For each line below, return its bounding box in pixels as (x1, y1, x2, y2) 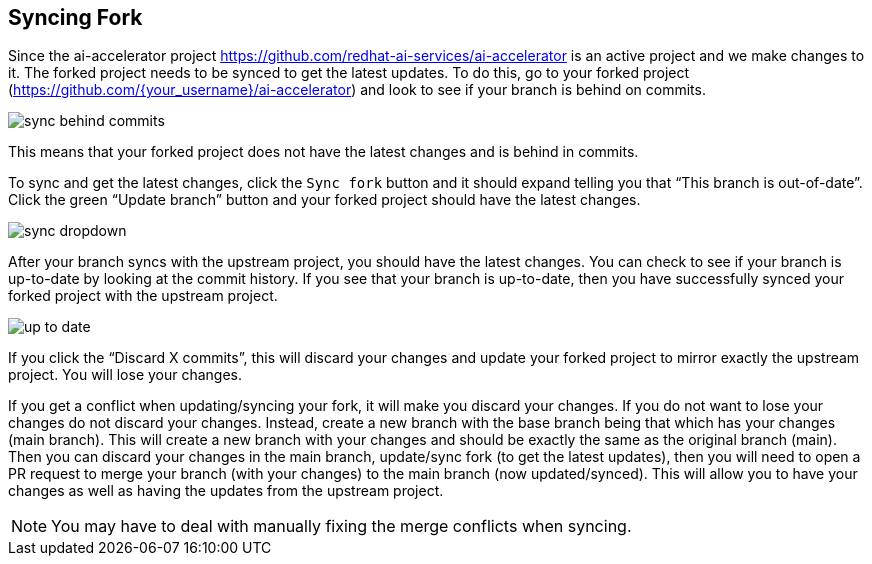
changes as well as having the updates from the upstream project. (8, 482, 444, 500)
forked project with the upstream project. (8, 287, 278, 305)
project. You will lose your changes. (8, 366, 243, 384)
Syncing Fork (8, 5, 143, 30)
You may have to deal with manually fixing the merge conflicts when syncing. (51, 516, 632, 537)
